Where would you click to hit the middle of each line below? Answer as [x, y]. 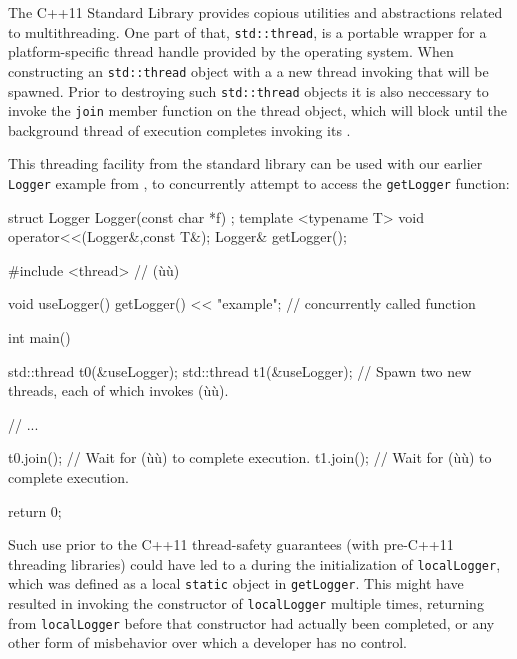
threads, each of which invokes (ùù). [118, 390]
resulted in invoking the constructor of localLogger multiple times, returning [246, 603]
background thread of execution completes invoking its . [179, 129]
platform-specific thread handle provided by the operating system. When [231, 51]
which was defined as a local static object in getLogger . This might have [236, 583]
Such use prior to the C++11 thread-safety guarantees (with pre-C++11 [231, 544]
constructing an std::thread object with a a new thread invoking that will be [248, 70]
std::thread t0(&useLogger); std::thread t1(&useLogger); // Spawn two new [240, 370]
